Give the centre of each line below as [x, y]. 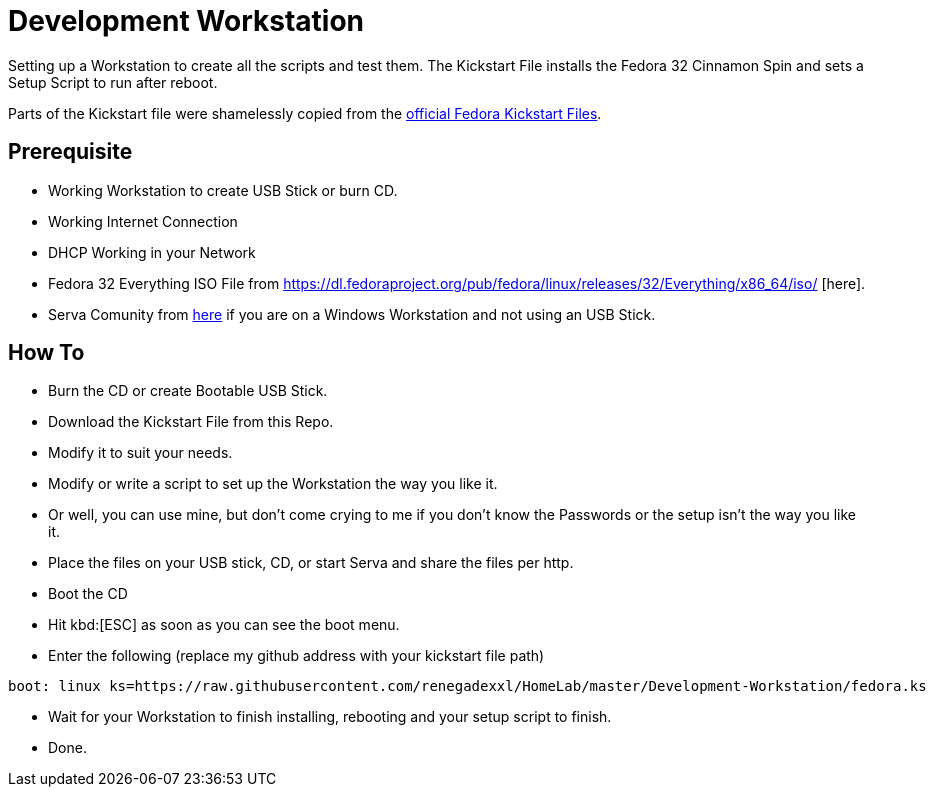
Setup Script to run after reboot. [113, 82]
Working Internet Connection [143, 221]
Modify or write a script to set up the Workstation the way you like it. [273, 484]
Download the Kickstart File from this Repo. [191, 422]
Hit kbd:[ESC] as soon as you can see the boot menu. [224, 625]
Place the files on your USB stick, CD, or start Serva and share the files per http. [311, 563]
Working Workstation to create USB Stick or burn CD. [223, 190]
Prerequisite [70, 152]
